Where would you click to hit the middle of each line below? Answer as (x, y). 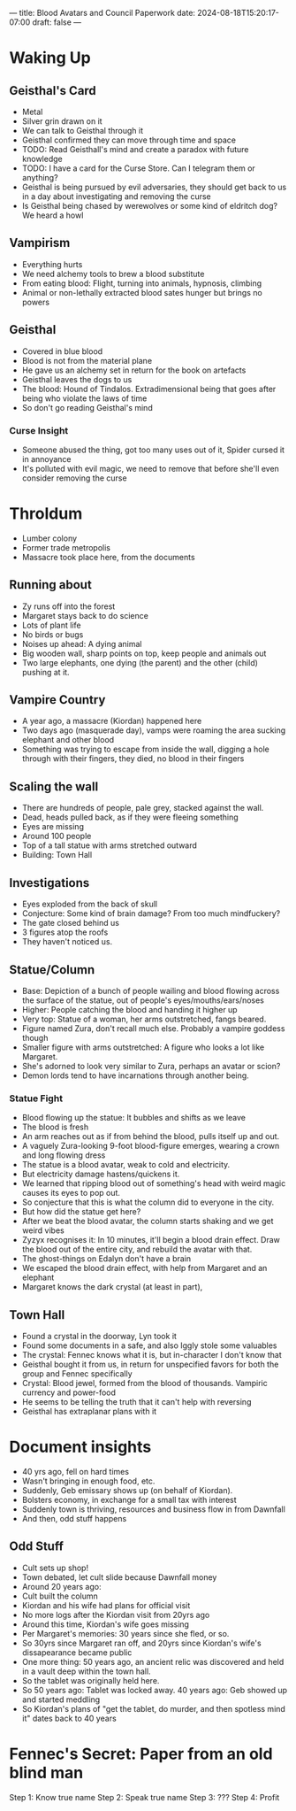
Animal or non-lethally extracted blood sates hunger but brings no (142, 292)
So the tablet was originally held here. (91, 1680)
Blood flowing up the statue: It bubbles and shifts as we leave (133, 1118)
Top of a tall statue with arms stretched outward (109, 845)
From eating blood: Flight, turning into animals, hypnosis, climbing (142, 283)
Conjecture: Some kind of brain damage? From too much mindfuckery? (151, 913)
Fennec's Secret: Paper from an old (141, 1754)
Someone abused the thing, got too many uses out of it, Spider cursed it (153, 450)
